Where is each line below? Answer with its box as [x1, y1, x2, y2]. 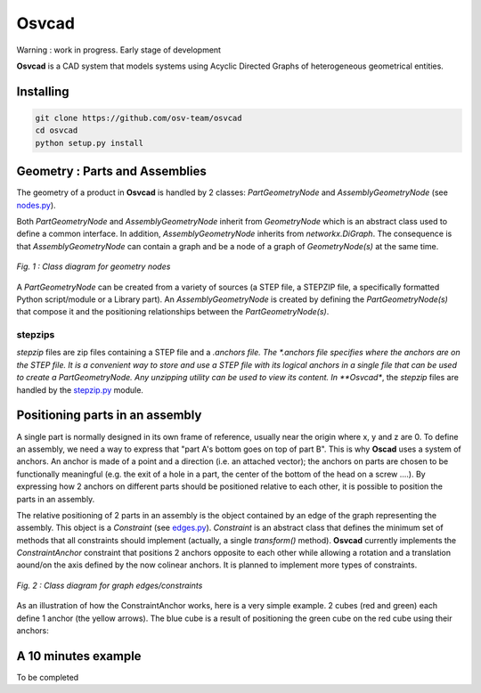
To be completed [16, 672, 79, 682]
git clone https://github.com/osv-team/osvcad [35, 112, 242, 123]
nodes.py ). [16, 200, 57, 210]
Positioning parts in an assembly [16, 408, 202, 423]
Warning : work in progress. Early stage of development [16, 45, 222, 55]
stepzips [16, 329, 55, 341]
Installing [16, 84, 70, 99]
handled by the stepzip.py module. [16, 384, 144, 395]
